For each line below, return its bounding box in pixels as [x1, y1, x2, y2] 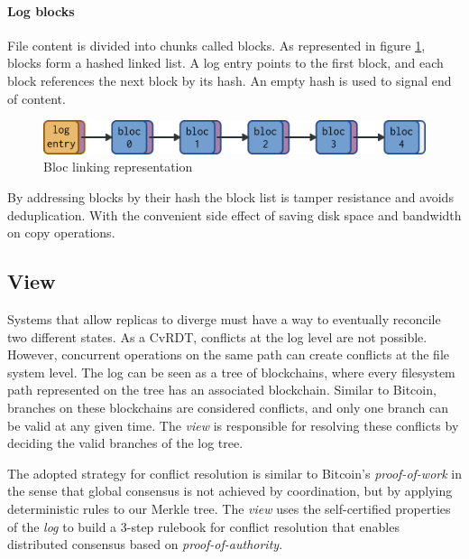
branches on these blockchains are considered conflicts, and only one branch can [7, 397, 448, 416]
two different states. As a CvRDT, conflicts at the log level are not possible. [7, 327, 428, 346]
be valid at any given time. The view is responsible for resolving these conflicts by [7, 415, 459, 434]
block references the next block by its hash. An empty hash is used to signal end [7, 70, 452, 89]
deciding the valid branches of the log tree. [7, 433, 244, 452]
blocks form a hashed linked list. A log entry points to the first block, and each [7, 53, 444, 72]
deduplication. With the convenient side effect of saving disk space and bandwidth [7, 205, 462, 224]
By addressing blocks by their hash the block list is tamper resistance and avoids [7, 188, 454, 207]
